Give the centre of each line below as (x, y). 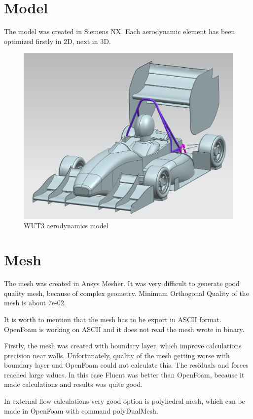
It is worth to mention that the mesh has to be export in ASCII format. (113, 319)
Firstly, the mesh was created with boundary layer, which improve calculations (123, 346)
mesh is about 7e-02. (35, 303)
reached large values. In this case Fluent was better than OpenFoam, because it (124, 374)
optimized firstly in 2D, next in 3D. (57, 41)
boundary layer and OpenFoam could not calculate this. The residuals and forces (126, 365)
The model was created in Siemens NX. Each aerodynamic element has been (120, 31)
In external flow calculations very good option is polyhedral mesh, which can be (125, 401)
